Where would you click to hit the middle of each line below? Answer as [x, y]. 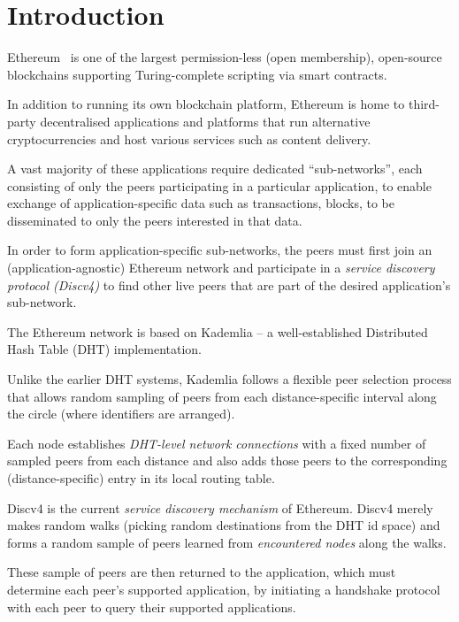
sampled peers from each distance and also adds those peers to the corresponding [227, 461]
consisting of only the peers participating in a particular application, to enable [219, 185]
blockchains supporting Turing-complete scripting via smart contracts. [197, 74]
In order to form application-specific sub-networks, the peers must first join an [220, 250]
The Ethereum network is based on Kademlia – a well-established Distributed [218, 331]
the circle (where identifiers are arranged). [121, 414]
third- [424, 104]
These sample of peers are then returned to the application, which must [202, 572]
